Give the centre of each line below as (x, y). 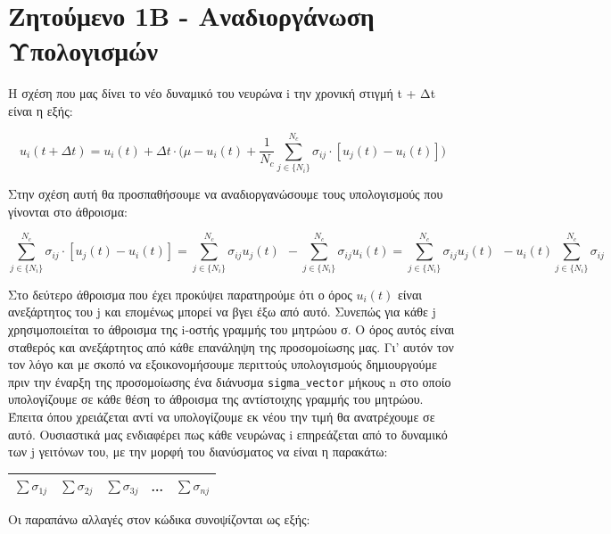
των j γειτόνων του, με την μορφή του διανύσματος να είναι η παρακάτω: (198, 452)
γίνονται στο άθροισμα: (68, 211)
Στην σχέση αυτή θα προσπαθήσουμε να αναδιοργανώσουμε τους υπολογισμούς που (226, 194)
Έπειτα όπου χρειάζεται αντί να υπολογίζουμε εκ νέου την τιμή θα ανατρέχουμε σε (222, 416)
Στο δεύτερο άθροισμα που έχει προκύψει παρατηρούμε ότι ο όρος (180, 294)
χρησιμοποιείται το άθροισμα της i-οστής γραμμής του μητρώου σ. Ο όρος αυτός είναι (231, 329)
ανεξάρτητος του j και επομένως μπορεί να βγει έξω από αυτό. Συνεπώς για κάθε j (222, 312)
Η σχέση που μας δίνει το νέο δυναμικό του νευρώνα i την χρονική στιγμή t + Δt (222, 93)
